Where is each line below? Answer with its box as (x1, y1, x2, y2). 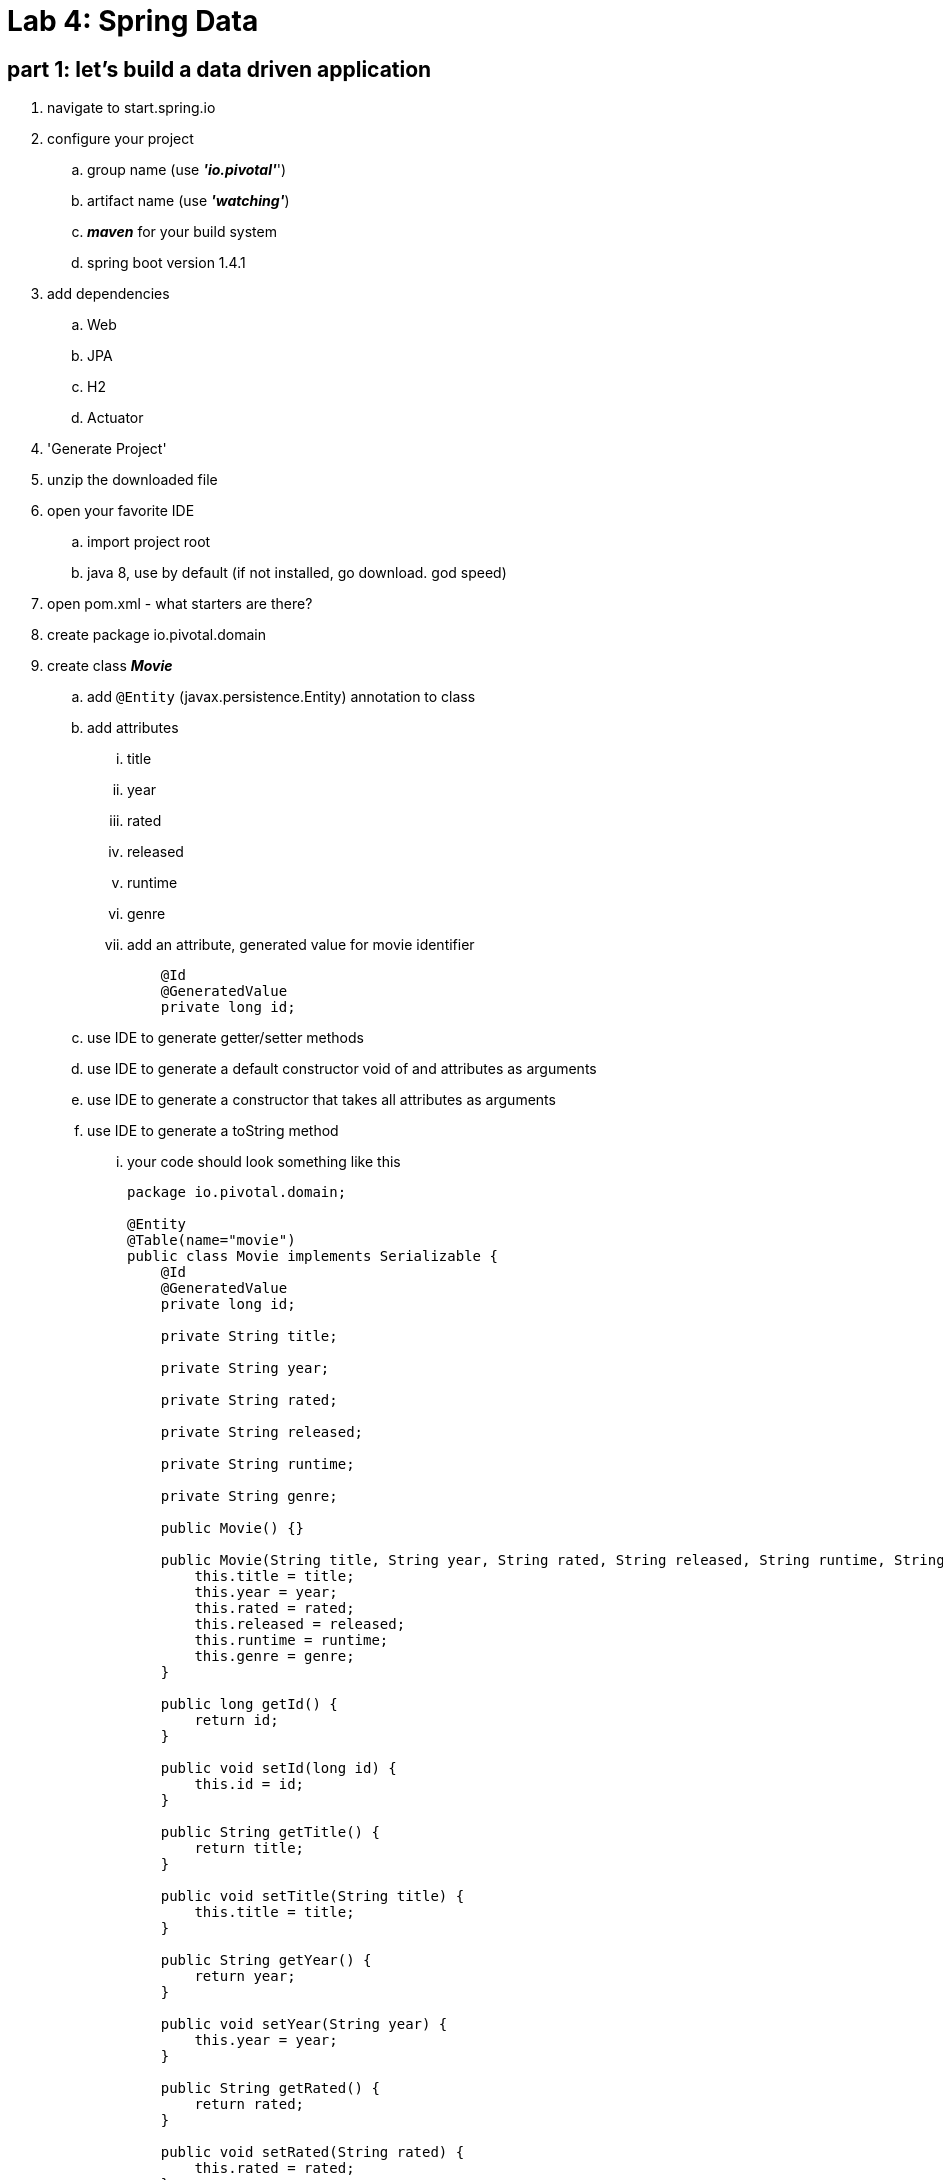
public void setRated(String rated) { (160, 2144, 465, 2161)
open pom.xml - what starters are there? (47, 595, 313, 613)
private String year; (160, 1360, 330, 1377)
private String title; (160, 1328, 338, 1345)
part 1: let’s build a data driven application (7, 56, 432, 82)
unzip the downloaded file (47, 471, 218, 489)
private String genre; (160, 1488, 338, 1505)
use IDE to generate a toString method (87, 1122, 339, 1140)
